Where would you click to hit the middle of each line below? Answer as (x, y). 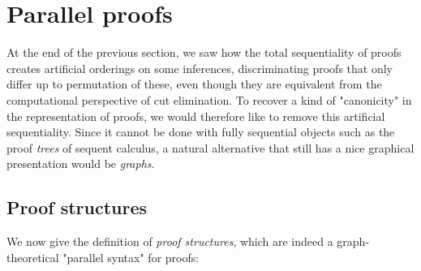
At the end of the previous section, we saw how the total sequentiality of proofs (204, 52)
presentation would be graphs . (81, 163)
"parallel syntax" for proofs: (131, 257)
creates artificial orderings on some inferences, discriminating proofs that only (200, 68)
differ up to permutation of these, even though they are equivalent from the (194, 84)
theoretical (33, 257)
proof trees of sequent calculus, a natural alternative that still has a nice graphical (210, 147)
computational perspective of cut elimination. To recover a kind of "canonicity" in (209, 99)
